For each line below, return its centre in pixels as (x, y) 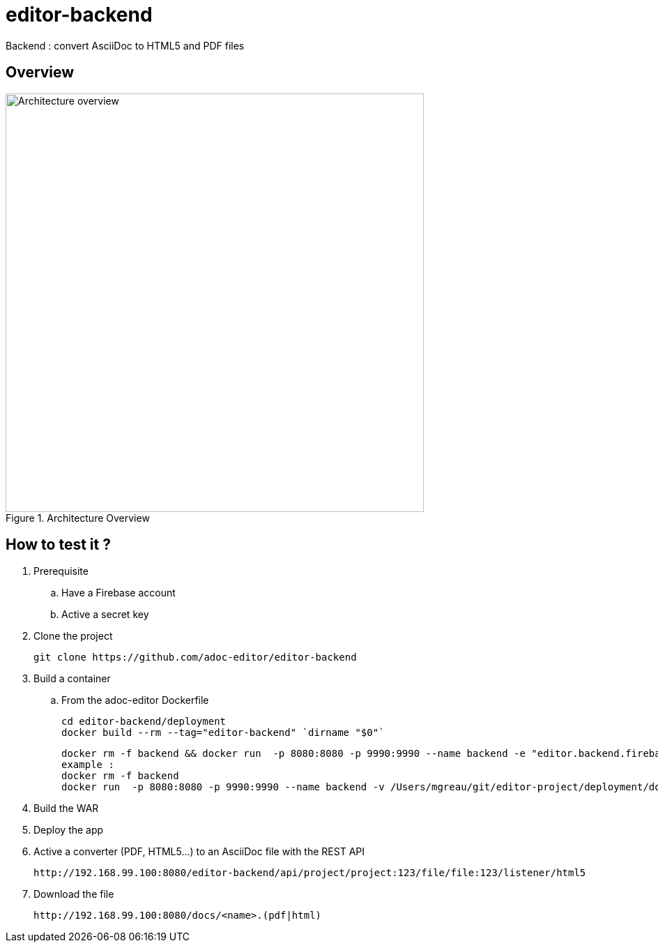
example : (88, 765)
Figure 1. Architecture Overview (78, 518)
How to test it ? (58, 545)
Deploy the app (69, 830)
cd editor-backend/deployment (144, 722)
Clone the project (73, 636)
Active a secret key (105, 615)
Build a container (72, 679)
